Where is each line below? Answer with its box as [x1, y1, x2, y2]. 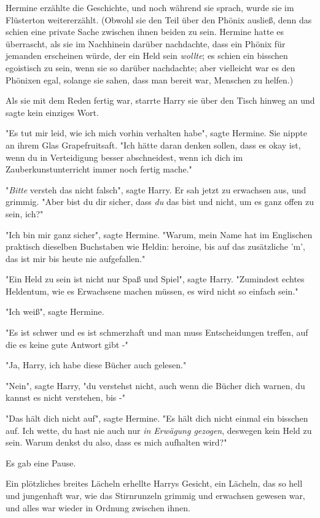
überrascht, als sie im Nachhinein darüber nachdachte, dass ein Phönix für [6, 37, 286, 50]
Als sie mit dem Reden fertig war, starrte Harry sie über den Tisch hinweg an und [6, 94, 315, 107]
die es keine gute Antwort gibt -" [6, 338, 128, 350]
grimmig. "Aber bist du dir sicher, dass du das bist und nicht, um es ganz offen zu [6, 195, 314, 208]
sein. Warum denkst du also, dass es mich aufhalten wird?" [6, 436, 227, 449]
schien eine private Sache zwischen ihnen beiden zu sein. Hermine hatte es [6, 25, 284, 38]
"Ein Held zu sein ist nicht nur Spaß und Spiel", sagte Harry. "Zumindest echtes [6, 273, 305, 285]
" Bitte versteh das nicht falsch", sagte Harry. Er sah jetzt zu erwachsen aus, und [6, 183, 306, 196]
